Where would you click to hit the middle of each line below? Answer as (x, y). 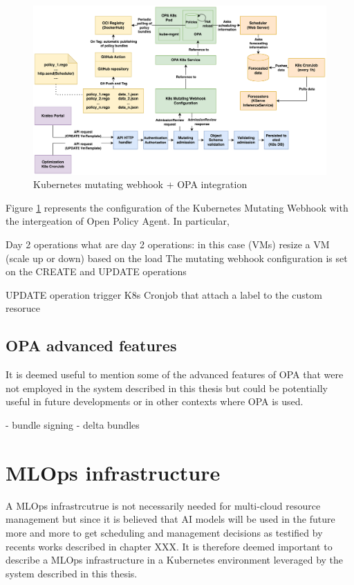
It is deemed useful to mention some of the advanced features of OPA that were (175, 374)
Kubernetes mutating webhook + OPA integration (140, 184)
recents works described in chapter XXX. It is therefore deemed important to (169, 546)
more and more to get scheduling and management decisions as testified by (164, 532)
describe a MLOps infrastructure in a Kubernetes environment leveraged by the (175, 560)
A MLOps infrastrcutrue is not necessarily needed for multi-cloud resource (163, 505)
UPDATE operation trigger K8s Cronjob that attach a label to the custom (164, 294)
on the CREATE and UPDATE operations (96, 271)
